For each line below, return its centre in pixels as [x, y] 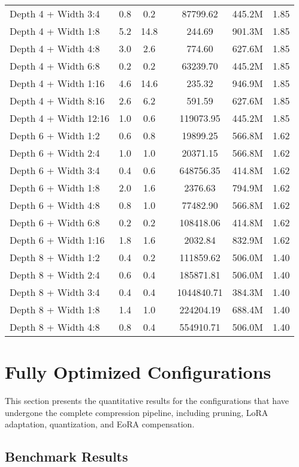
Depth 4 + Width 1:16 [57, 83]
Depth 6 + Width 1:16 [57, 240]
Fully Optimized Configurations [138, 372]
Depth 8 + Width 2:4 [55, 275]
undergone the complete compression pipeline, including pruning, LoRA [137, 412]
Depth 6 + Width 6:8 [55, 222]
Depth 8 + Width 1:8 [55, 309]
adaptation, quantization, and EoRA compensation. [100, 424]
